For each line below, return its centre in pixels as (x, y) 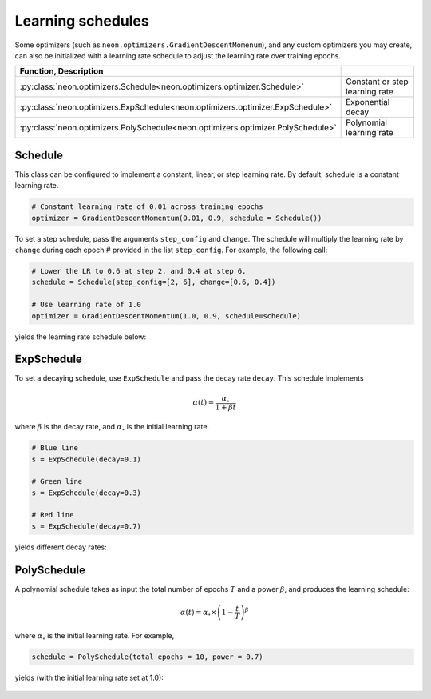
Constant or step (377, 82)
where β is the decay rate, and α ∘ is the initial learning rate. (112, 428)
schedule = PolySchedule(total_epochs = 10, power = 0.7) (147, 657)
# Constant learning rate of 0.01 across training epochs (147, 207)
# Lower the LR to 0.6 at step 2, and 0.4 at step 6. (139, 271)
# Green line (57, 481)
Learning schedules (82, 21)
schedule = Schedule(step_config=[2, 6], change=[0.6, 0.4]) (154, 282)
